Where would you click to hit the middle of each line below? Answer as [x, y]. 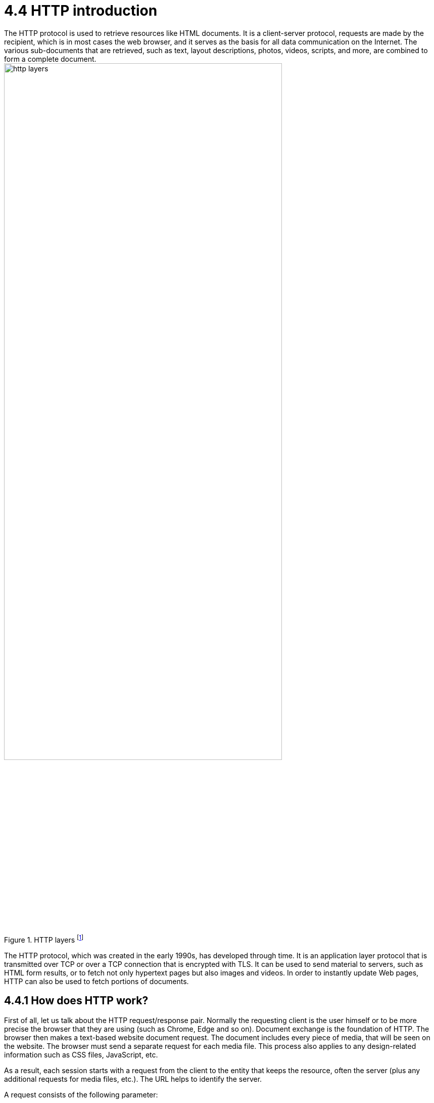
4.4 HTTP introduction [81, 11]
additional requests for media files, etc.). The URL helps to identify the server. [133, 1079]
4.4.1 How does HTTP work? [76, 1001]
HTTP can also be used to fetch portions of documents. [97, 981]
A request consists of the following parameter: [81, 1094]
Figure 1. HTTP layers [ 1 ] [44, 939]
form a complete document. [50, 59]
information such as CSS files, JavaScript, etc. [81, 1054]
